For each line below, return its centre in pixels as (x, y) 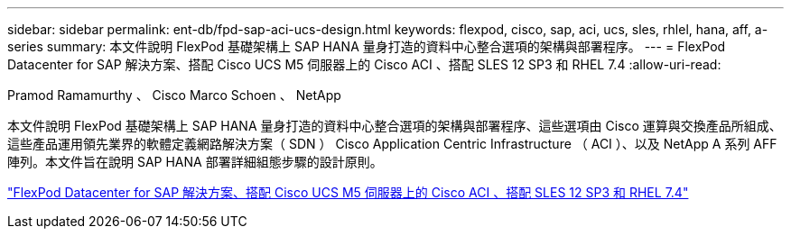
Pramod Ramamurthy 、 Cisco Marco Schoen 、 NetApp (174, 95)
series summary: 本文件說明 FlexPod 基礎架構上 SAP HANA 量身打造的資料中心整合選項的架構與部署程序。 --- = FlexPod (367, 46)
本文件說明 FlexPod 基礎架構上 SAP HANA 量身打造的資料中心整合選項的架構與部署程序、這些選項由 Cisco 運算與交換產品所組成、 (395, 126)
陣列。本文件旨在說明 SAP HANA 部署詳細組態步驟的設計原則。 (195, 162)
